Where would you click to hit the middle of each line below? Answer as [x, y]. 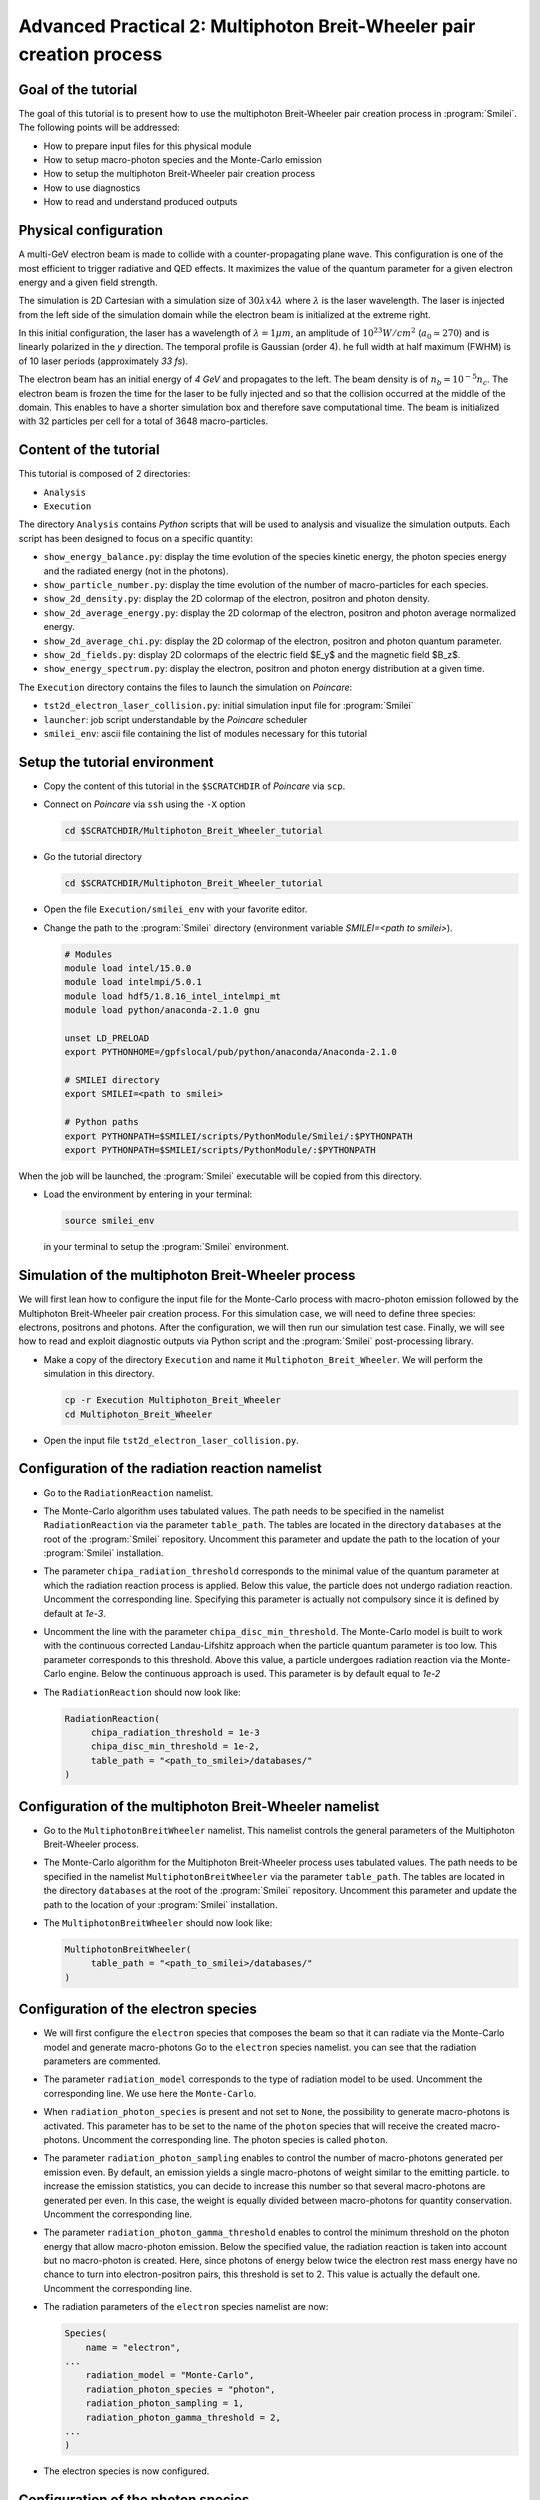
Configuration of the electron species [137, 2009]
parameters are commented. [102, 2061]
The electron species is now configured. [126, 2471]
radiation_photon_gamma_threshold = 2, [183, 2417]
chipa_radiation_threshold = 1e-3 [175, 1732]
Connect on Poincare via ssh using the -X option [144, 804]
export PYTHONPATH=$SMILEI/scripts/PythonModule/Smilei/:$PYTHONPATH [238, 1136]
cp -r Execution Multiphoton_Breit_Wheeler [173, 1400]
